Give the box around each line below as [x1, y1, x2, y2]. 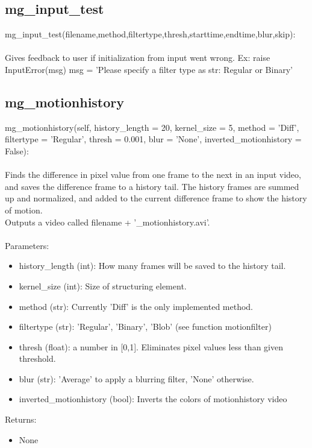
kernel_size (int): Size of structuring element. [19, 279, 187, 292]
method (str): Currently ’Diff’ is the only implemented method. [19, 300, 254, 312]
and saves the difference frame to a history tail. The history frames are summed [5, 180, 299, 192]
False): [5, 144, 29, 157]
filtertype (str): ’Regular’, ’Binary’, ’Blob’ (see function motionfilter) [19, 320, 272, 333]
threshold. [19, 352, 56, 365]
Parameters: [5, 239, 49, 251]
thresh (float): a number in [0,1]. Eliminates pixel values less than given [19, 340, 283, 353]
